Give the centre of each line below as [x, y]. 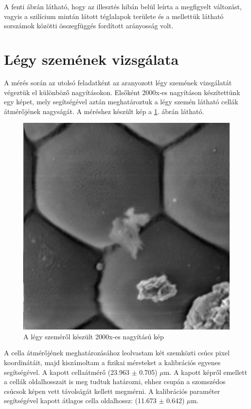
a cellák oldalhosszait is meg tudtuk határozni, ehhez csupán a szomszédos [115, 381]
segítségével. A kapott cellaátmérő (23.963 [67, 372]
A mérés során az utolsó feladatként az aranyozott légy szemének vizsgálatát [118, 82]
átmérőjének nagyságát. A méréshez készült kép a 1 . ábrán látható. [104, 111]
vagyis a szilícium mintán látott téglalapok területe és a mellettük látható [114, 16]
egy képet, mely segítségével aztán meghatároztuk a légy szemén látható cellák [121, 102]
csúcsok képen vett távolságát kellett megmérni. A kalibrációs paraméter [112, 391]
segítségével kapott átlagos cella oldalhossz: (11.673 [80, 400]
